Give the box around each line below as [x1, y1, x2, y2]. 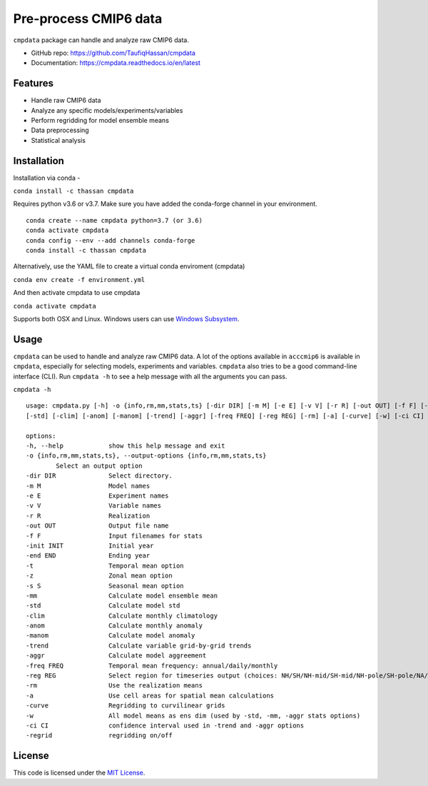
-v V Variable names [26, 502, 162, 510]
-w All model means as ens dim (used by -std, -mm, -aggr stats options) [26, 711, 361, 720]
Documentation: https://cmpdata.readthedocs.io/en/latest [31, 59, 201, 67]
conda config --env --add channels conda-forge [26, 236, 195, 244]
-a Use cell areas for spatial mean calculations [26, 691, 275, 700]
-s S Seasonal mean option [26, 582, 185, 590]
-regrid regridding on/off [26, 732, 173, 740]
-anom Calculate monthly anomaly [26, 622, 203, 630]
